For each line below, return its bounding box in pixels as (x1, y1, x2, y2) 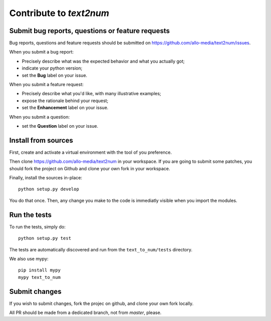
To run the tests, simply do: (9, 223, 66, 230)
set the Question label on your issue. (22, 123, 99, 129)
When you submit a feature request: (9, 82, 84, 88)
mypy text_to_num (18, 274, 61, 280)
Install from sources (9, 136, 73, 145)
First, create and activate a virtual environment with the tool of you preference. (9, 149, 172, 155)
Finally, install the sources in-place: (9, 175, 82, 181)
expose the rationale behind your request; (22, 98, 109, 104)
